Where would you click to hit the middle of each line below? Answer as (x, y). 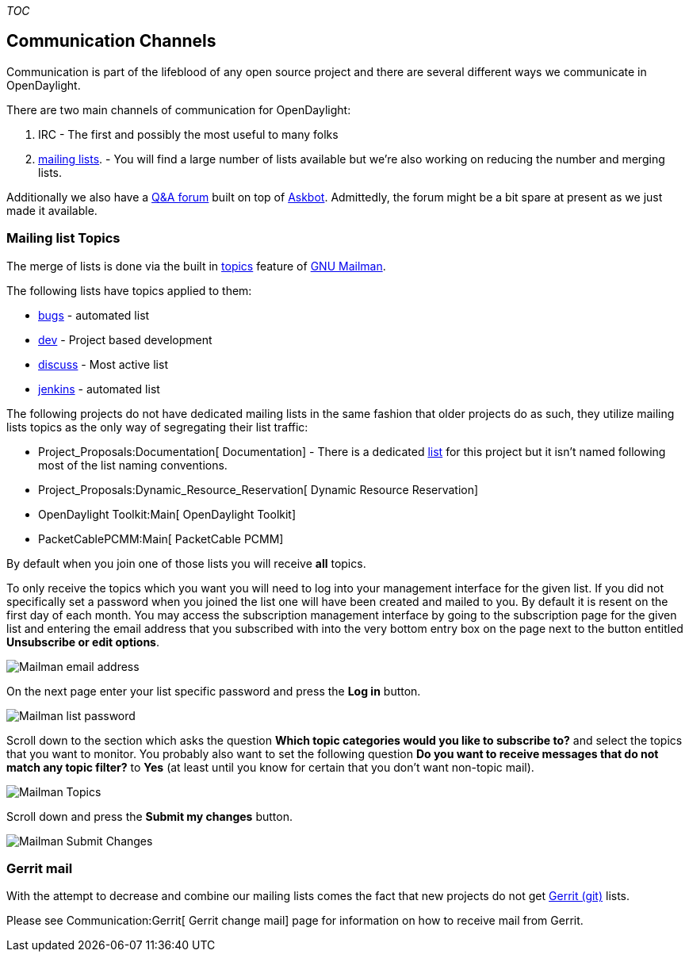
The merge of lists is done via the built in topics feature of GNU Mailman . (196, 266)
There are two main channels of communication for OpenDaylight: (179, 109)
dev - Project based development (125, 339)
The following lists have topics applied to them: (129, 290)
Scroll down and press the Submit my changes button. (149, 816)
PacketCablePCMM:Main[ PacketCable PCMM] (161, 538)
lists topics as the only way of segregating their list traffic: (157, 427)
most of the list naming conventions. (133, 465)
